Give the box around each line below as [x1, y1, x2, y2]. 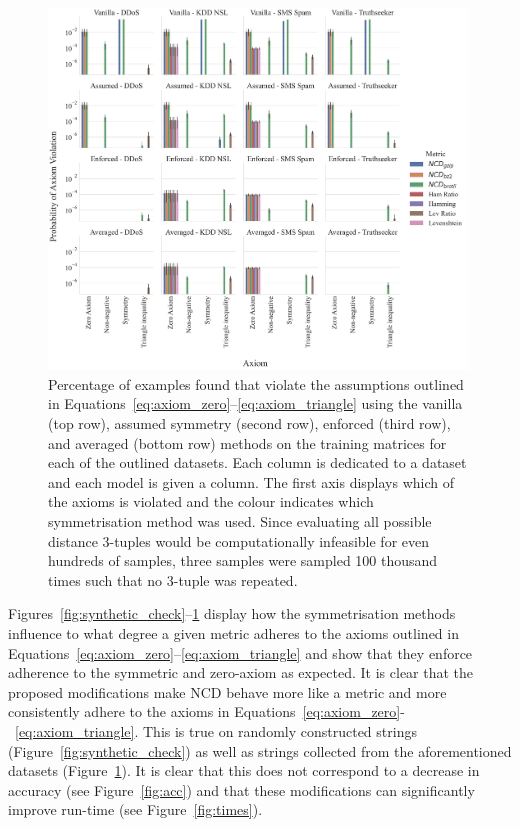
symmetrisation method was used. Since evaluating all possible [48, 511, 432, 532]
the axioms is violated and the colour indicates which [48, 491, 374, 512]
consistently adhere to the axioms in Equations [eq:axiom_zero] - [8, 701, 405, 722]
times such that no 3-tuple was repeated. [48, 569, 298, 590]
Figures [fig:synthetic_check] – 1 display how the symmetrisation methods [8, 603, 456, 624]
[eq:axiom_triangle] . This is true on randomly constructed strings [15, 720, 417, 741]
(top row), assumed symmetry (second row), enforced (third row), [48, 413, 451, 434]
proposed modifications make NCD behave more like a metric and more [8, 681, 447, 702]
